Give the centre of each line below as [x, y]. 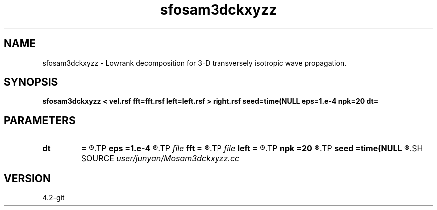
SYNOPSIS [31, 82]
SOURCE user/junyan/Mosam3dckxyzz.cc [160, 158]
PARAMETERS [40, 120]
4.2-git [54, 198]
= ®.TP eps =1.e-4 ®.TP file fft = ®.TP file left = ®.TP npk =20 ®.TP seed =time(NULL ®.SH [252, 148]
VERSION [28, 178]
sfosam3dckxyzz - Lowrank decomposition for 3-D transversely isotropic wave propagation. [195, 63]
